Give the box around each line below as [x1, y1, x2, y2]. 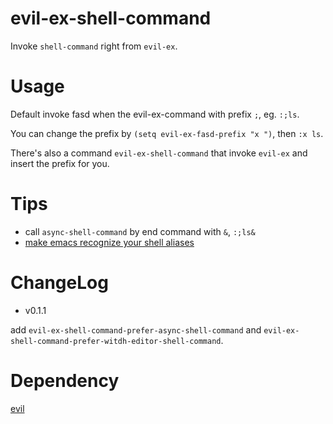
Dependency [10, 369, 120, 392]
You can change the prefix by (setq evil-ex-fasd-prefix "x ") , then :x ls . [10, 127, 324, 139]
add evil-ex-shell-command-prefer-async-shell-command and [10, 323, 262, 336]
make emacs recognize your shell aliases [24, 236, 195, 248]
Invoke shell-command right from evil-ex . [10, 40, 178, 52]
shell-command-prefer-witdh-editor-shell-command [10, 336, 222, 346]
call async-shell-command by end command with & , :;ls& [24, 225, 256, 237]
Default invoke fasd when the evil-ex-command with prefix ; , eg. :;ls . [10, 108, 300, 120]
